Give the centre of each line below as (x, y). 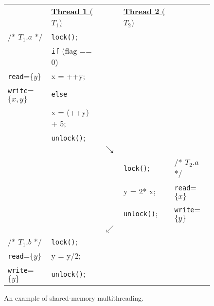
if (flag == (71, 51)
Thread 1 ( (72, 11)
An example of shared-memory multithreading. (74, 298)
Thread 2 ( (144, 11)
